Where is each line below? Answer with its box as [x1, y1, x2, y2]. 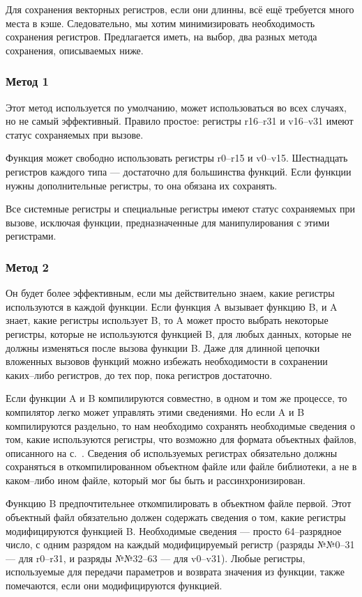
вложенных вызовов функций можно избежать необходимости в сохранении [6, 354, 328, 369]
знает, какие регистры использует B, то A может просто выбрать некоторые [6, 313, 329, 327]
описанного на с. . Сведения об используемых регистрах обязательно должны [6, 445, 338, 460]
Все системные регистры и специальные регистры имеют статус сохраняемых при [6, 201, 355, 216]
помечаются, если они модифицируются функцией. [6, 578, 223, 593]
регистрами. [6, 228, 56, 243]
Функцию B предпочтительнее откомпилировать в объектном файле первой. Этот [6, 496, 352, 511]
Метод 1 [6, 72, 49, 90]
